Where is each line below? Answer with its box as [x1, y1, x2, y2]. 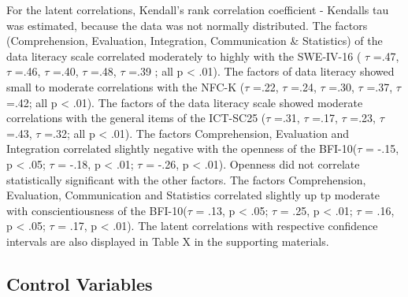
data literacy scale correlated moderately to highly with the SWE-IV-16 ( [6, 47, 362, 64]
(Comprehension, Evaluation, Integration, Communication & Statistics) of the [6, 32, 383, 49]
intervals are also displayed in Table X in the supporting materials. [6, 232, 329, 249]
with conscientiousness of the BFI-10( [6, 202, 187, 218]
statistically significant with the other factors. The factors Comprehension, [6, 171, 366, 187]
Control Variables [6, 271, 153, 295]
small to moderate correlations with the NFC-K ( [6, 78, 245, 95]
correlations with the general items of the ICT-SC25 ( [6, 110, 266, 126]
